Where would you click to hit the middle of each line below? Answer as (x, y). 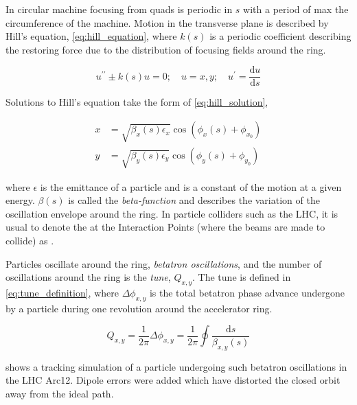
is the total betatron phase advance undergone (247, 292)
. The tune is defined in (242, 277)
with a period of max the (296, 9)
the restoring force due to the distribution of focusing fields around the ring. (166, 49)
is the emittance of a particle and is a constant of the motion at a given (191, 186)
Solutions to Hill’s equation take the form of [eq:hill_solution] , (137, 102)
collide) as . (30, 240)
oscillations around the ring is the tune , (88, 277)
